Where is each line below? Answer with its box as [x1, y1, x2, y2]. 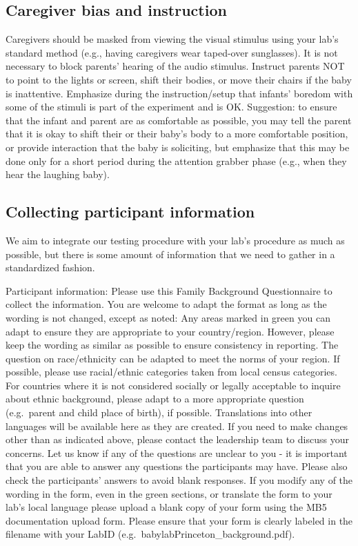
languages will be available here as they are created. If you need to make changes [6, 418, 348, 433]
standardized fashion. [6, 260, 95, 275]
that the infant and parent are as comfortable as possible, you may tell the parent [6, 113, 352, 127]
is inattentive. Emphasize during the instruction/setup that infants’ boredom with [6, 86, 353, 100]
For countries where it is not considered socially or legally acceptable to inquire [6, 378, 341, 392]
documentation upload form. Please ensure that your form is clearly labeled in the [6, 513, 353, 527]
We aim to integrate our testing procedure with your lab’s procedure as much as [6, 233, 345, 247]
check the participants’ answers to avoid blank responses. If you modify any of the [6, 473, 353, 487]
